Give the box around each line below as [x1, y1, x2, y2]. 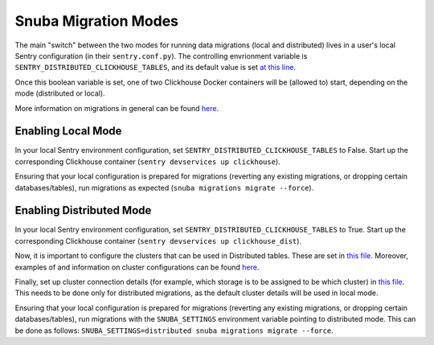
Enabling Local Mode [14, 125, 122, 138]
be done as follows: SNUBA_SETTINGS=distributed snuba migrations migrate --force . [14, 326, 334, 335]
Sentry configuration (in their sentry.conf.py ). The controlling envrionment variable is [14, 51, 308, 60]
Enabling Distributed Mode [14, 203, 152, 217]
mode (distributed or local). [14, 88, 105, 98]
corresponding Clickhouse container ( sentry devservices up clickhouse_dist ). [14, 236, 301, 245]
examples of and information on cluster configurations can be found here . [14, 262, 260, 272]
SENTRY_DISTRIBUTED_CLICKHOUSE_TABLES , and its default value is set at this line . [14, 63, 297, 72]
